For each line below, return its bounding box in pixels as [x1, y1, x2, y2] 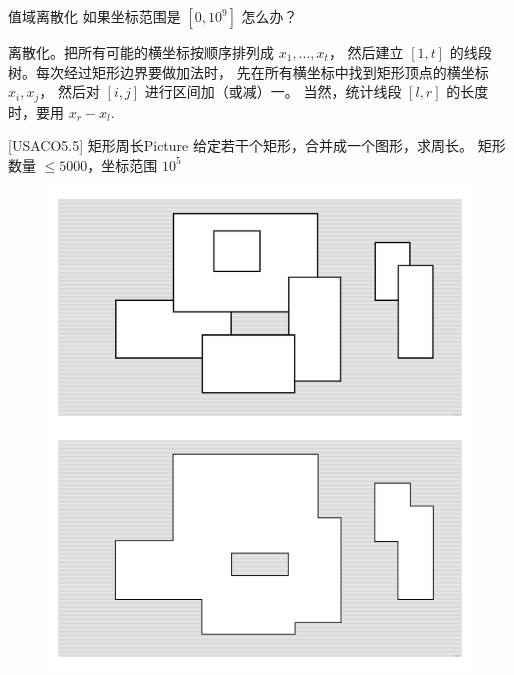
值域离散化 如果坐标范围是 [8, 6, 181, 26]
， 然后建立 [328, 42, 404, 62]
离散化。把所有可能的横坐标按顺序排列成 [8, 42, 274, 62]
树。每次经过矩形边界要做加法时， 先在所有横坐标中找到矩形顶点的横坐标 [8, 61, 489, 82]
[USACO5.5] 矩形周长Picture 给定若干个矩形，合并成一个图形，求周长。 [8, 135, 473, 156]
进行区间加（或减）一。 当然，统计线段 [144, 81, 402, 102]
